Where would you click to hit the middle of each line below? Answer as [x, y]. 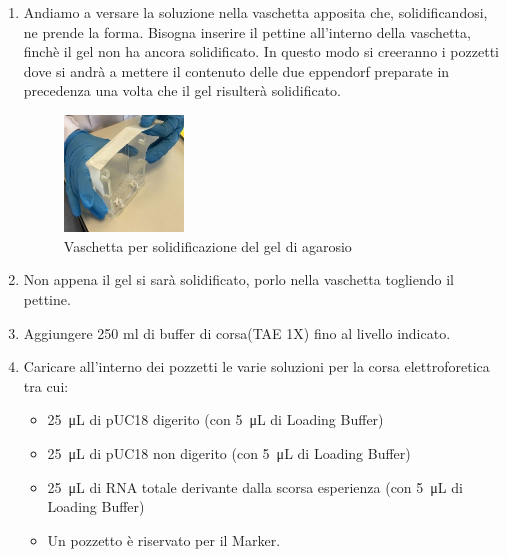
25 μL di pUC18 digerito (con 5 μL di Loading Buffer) [215, 419]
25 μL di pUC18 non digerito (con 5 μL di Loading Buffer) [229, 452]
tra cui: [46, 385]
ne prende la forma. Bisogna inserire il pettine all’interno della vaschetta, [247, 31]
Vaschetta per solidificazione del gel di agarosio [207, 245]
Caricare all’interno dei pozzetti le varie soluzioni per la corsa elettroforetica [256, 366]
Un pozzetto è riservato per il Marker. [164, 539]
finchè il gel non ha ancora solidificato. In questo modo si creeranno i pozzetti [261, 51]
